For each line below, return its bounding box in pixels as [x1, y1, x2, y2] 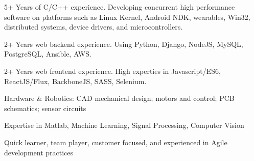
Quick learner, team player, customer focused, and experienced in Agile [4, 137, 227, 147]
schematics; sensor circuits [4, 102, 86, 113]
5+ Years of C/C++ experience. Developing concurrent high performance [4, 2, 235, 12]
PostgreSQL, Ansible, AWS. [4, 48, 91, 59]
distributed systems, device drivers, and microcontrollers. [4, 21, 183, 32]
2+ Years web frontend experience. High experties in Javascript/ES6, [4, 65, 221, 76]
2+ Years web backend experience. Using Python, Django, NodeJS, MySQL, [4, 38, 243, 49]
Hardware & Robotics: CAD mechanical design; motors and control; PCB [4, 93, 235, 103]
